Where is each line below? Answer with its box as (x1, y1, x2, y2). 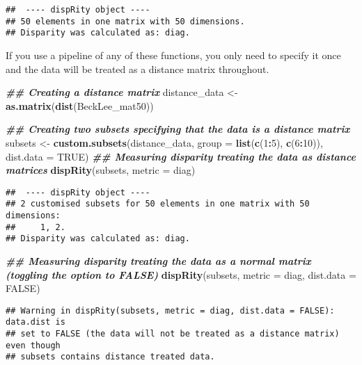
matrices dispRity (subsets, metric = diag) (6, 163, 196, 177)
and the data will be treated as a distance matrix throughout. (6, 61, 269, 76)
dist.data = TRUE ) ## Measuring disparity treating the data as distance (6, 149, 356, 163)
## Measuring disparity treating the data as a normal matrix (6, 254, 311, 268)
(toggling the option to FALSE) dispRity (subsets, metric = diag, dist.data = (6, 267, 356, 282)
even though (6, 340, 61, 350)
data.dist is (6, 317, 65, 327)
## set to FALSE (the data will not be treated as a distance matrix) (6, 329, 340, 339)
